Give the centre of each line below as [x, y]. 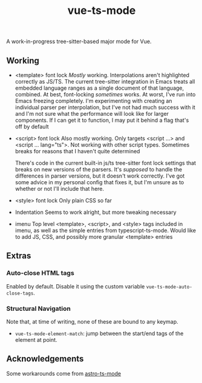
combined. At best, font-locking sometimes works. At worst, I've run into [105, 94]
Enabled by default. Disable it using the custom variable [76, 286]
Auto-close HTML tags [40, 273]
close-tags [20, 293]
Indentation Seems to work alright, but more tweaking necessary [96, 212]
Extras [19, 256]
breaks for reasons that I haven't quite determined [77, 151]
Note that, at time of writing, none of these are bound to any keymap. [92, 321]
